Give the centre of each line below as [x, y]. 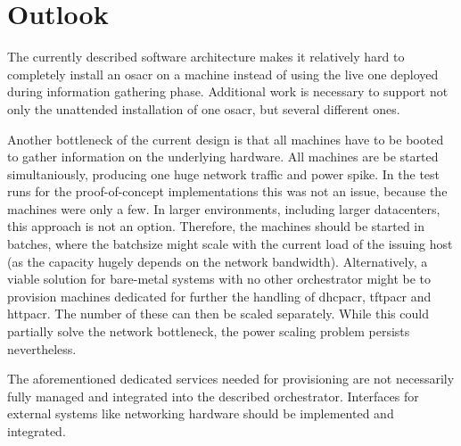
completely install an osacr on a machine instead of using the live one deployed [223, 74]
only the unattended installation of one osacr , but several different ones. [204, 108]
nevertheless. [42, 348]
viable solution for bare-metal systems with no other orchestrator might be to [219, 279]
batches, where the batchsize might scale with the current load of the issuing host [230, 244]
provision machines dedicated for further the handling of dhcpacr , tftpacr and [219, 296]
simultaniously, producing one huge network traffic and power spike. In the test [224, 173]
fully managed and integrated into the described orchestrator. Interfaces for [213, 396]
